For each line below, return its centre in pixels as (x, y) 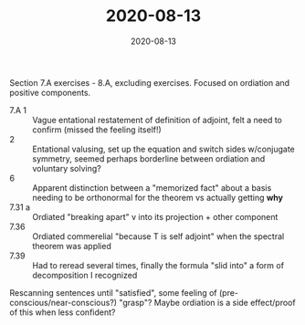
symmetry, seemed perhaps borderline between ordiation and (149, 158)
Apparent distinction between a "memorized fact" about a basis (152, 187)
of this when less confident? (63, 312)
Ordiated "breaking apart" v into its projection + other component (155, 216)
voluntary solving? (67, 168)
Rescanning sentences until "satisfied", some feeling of (113, 292)
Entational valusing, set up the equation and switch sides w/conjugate (163, 149)
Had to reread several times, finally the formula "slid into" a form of (158, 265)
